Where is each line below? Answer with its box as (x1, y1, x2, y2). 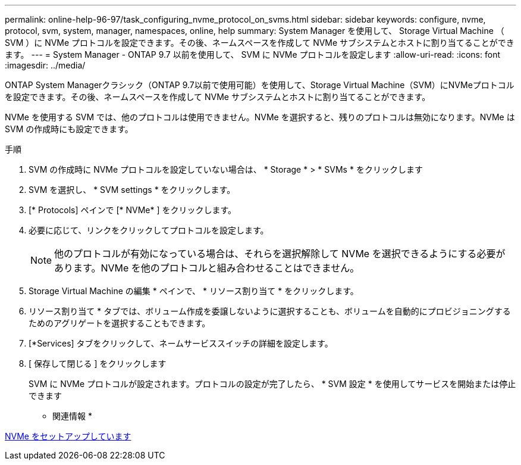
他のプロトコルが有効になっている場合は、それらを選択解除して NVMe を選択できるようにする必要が (54, 248, 506, 260)
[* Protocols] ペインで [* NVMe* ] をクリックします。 (29, 205, 237, 215)
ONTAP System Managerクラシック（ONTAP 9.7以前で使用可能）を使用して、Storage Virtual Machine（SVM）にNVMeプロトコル (5, 80, 514, 90)
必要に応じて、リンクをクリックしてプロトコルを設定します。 (29, 225, 269, 235)
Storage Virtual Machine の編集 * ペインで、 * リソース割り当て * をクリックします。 (29, 286, 359, 296)
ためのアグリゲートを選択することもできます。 (29, 318, 211, 328)
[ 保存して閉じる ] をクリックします (29, 358, 167, 369)
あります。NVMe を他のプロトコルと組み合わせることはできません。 (54, 262, 360, 274)
